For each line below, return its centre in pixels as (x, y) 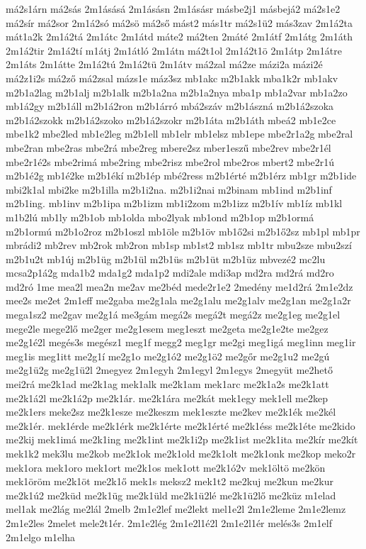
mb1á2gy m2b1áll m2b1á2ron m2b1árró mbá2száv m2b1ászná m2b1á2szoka (170, 106)
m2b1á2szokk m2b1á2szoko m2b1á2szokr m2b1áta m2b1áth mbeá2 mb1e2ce (171, 120)
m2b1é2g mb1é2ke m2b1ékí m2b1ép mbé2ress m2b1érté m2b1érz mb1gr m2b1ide (181, 176)
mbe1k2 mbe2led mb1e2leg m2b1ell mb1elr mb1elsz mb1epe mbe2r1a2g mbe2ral (179, 134)
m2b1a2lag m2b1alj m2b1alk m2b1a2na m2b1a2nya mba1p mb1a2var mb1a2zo (177, 92)
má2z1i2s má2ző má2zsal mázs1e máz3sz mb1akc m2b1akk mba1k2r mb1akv (172, 78)
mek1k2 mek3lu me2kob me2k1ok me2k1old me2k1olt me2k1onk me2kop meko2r (181, 453)
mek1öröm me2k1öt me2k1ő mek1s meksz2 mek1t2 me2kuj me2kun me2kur (170, 481)
